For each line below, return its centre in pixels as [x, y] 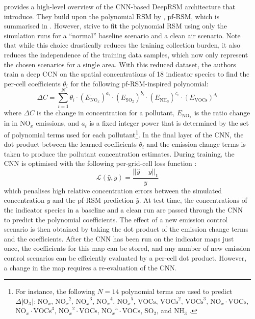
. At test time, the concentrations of [193, 200]
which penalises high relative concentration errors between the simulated [113, 190]
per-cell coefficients [32, 83]
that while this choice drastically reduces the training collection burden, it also [122, 45]
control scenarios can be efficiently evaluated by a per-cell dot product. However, [125, 257]
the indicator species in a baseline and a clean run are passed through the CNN [124, 209]
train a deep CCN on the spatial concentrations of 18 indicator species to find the [127, 74]
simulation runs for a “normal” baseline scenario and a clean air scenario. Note [122, 35]
